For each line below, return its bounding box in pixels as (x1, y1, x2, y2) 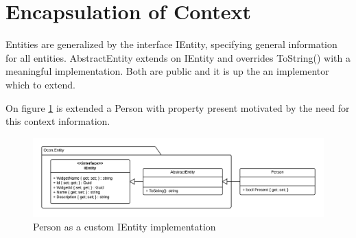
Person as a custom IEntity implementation (33, 219, 216, 233)
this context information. (5, 114, 110, 128)
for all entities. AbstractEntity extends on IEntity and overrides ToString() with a (5, 50, 351, 64)
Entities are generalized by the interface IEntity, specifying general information (5, 37, 337, 51)
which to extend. (5, 77, 75, 91)
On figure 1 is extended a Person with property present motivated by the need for (5, 100, 350, 115)
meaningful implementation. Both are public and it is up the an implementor (5, 64, 329, 78)
